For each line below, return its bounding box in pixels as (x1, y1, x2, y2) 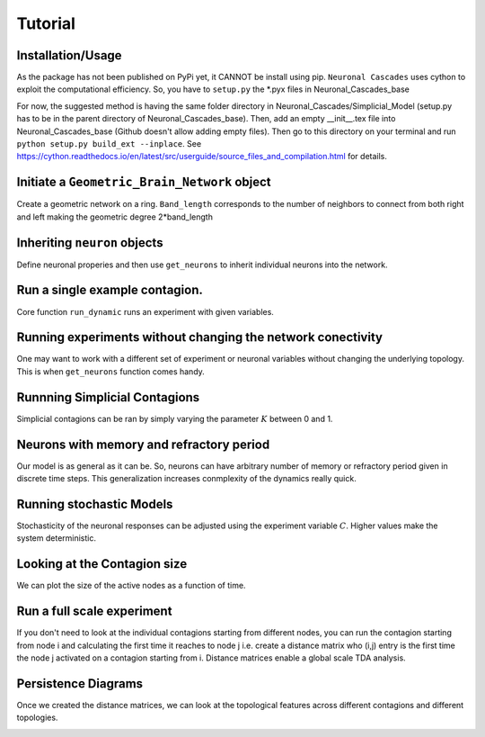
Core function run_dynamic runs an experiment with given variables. (16, 306, 274, 317)
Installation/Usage (16, 48, 122, 63)
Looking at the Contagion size (16, 556, 188, 571)
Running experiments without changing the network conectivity (16, 329, 384, 346)
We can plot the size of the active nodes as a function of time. (16, 580, 246, 591)
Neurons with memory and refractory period (16, 436, 270, 452)
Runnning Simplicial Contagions (16, 390, 200, 405)
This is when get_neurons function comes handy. (16, 365, 206, 377)
